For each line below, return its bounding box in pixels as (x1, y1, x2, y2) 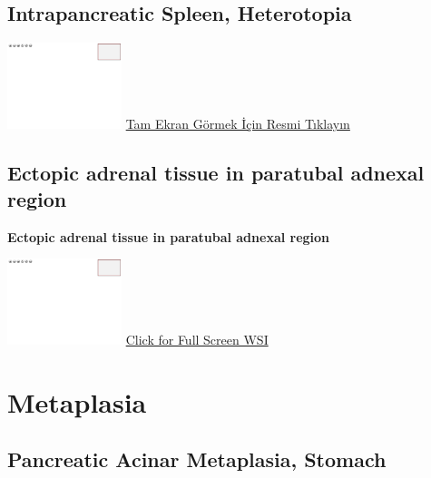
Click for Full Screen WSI (125, 329, 269, 348)
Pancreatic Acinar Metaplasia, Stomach (7, 445, 387, 473)
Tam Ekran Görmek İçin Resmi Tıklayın (125, 113, 350, 132)
